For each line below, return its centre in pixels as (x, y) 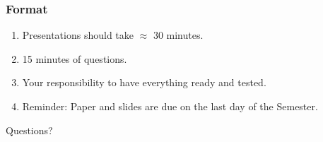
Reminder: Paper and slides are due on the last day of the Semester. (170, 106)
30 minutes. (178, 35)
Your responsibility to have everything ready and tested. (144, 82)
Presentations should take (78, 35)
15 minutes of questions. (75, 58)
